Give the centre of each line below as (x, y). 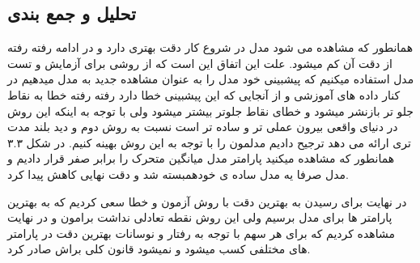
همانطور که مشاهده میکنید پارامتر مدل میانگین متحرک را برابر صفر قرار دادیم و (201, 158)
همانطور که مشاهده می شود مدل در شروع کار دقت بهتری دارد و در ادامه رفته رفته (210, 47)
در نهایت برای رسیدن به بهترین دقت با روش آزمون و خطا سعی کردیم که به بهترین (207, 201)
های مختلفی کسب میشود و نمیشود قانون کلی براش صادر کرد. (159, 249)
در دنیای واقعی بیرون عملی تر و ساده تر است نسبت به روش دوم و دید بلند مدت (203, 127)
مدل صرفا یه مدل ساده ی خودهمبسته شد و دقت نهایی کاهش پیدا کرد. (178, 174)
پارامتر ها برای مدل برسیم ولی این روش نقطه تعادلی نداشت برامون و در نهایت (200, 217)
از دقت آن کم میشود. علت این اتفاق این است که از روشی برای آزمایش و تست (200, 63)
